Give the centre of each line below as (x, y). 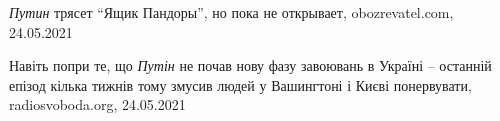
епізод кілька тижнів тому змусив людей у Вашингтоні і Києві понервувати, (240, 84)
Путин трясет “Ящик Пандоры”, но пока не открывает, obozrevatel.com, (231, 12)
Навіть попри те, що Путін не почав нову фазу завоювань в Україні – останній (250, 65)
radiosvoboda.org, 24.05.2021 (97, 104)
